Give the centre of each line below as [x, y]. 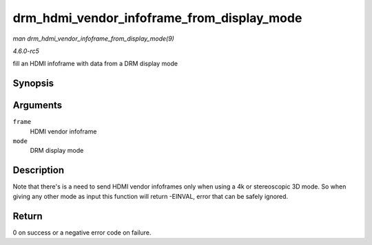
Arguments [38, 106]
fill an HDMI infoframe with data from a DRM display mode [95, 64]
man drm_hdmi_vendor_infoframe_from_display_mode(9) [94, 39]
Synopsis [33, 84]
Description [39, 170]
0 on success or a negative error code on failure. [82, 232]
